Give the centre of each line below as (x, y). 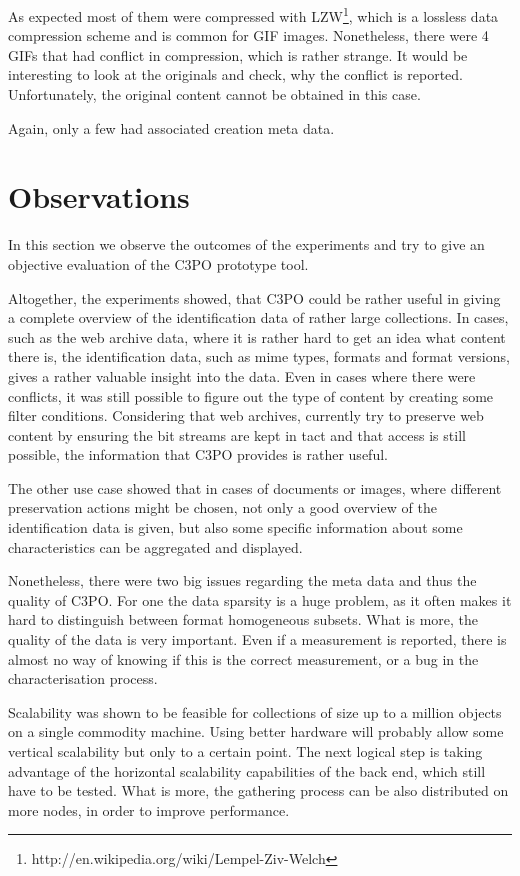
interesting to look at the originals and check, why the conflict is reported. (235, 74)
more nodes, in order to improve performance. (149, 809)
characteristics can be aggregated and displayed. (155, 546)
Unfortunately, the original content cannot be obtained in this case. (214, 94)
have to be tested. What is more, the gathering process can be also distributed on (258, 790)
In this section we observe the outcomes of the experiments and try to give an (246, 244)
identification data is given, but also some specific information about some (235, 527)
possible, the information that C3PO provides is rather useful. (198, 454)
